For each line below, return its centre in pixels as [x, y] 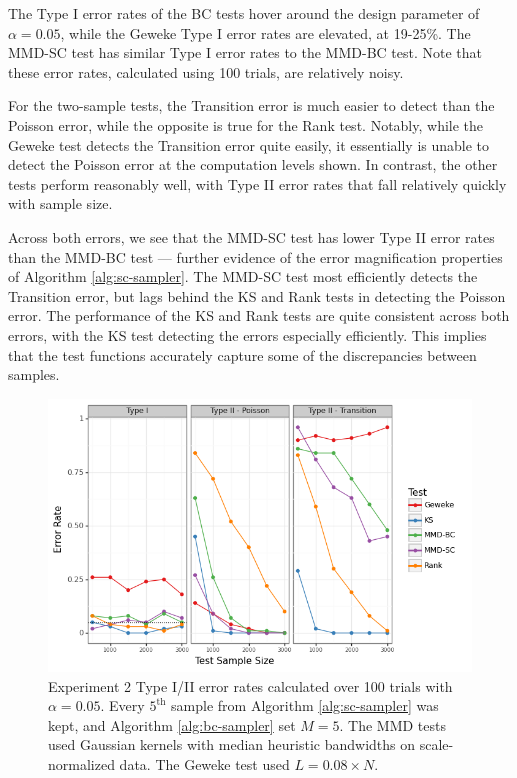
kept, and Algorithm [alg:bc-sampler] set [172, 724]
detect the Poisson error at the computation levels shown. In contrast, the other [253, 164]
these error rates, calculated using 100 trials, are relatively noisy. [206, 71]
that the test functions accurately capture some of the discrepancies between [242, 354]
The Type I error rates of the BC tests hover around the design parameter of [244, 13]
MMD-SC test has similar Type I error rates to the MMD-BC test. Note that [245, 52]
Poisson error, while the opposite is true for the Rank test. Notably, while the [246, 124]
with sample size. [60, 203]
